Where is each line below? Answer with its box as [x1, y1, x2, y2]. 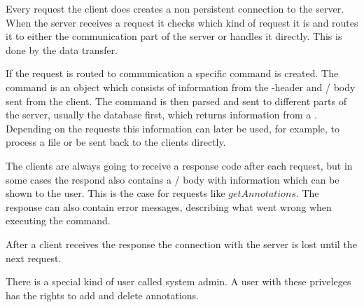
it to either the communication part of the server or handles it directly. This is [6, 29, 342, 43]
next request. [6, 250, 62, 265]
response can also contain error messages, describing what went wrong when [6, 199, 332, 214]
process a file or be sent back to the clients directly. [6, 135, 226, 149]
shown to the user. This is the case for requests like [6, 186, 225, 200]
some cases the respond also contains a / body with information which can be [6, 172, 339, 186]
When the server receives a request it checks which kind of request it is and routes [6, 15, 358, 29]
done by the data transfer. [6, 42, 118, 57]
